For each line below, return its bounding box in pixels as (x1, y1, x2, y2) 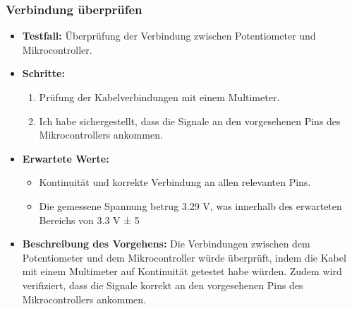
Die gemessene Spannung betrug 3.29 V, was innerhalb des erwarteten (39, 198, 342, 213)
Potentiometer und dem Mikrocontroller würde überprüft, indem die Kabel (22, 250, 346, 264)
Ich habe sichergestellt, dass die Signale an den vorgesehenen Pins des (39, 113, 341, 128)
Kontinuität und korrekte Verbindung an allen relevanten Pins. (39, 175, 311, 190)
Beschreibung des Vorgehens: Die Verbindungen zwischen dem (22, 236, 310, 251)
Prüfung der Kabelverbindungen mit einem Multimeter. (39, 90, 280, 104)
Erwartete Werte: (22, 151, 109, 165)
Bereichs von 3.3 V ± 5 (39, 212, 140, 227)
